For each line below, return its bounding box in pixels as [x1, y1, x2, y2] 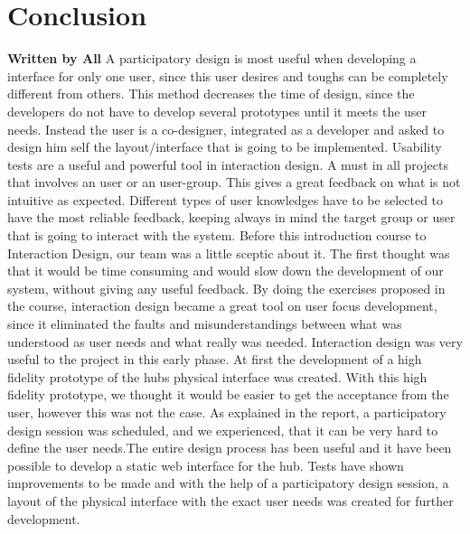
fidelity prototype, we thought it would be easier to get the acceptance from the [7, 385, 449, 404]
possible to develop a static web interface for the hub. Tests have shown [7, 455, 404, 474]
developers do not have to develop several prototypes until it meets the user [7, 101, 428, 120]
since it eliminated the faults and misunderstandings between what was [7, 314, 402, 333]
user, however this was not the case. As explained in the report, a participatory [7, 403, 446, 421]
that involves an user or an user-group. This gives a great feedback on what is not [7, 173, 461, 192]
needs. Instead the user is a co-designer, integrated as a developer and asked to [7, 119, 445, 138]
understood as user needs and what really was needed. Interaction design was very [7, 332, 463, 351]
